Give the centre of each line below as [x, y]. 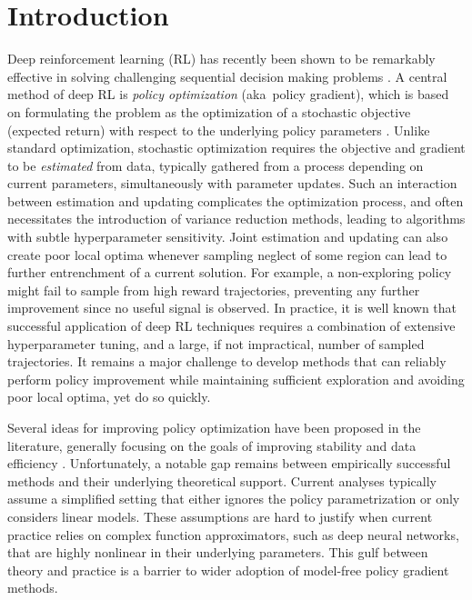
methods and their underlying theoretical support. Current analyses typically [222, 480]
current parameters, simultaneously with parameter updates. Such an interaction [232, 183]
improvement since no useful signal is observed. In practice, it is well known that [232, 308]
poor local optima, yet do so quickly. [109, 397]
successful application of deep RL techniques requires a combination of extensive [231, 326]
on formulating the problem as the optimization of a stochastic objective [209, 111]
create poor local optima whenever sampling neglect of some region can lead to [227, 254]
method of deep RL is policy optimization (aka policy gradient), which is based [228, 94]
